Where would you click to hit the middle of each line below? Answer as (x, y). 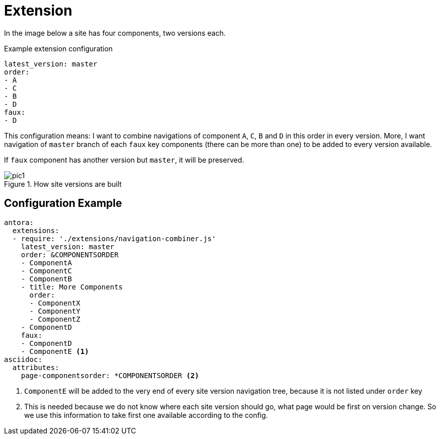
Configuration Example (63, 203)
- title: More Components (72, 287)
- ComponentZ (55, 319)
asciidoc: (23, 359)
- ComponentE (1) (55, 351)
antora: (19, 222)
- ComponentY (55, 311)
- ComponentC (46, 271)
